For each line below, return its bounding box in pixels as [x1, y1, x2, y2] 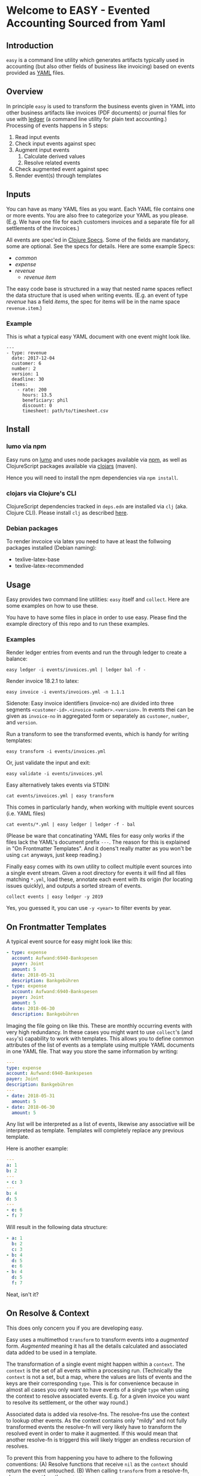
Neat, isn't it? [6, 1291, 39, 1298]
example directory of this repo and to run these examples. [6, 620, 150, 627]
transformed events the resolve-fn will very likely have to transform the [6, 1423, 182, 1430]
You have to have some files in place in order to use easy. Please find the [6, 614, 187, 621]
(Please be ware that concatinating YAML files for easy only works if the [6, 832, 185, 839]
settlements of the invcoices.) [6, 224, 80, 232]
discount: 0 [22, 402, 52, 408]
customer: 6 [11, 360, 42, 366]
